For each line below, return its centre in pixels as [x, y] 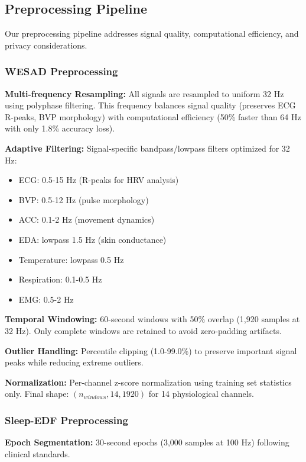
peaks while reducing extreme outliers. [74, 362]
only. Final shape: [37, 394]
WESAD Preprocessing [61, 71]
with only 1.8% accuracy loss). [60, 128]
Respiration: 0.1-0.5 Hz [60, 279]
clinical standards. [38, 453]
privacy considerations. [46, 45]
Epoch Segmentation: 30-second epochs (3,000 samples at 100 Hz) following [147, 442]
